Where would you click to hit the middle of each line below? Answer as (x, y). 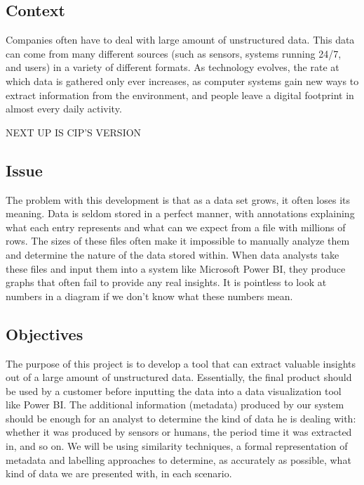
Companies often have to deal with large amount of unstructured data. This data (180, 40)
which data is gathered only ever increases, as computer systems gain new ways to (182, 80)
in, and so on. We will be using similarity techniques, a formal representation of (177, 446)
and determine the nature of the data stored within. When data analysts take (173, 254)
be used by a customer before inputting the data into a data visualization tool (174, 390)
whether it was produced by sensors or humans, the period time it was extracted (179, 432)
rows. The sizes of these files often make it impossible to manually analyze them (178, 241)
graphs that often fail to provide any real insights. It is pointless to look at (166, 282)
